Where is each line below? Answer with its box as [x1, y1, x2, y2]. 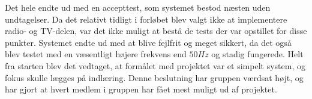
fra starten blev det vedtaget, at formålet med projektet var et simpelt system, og [5, 59, 305, 72]
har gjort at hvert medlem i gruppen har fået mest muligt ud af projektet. [5, 83, 277, 95]
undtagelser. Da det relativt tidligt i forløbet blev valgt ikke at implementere [5, 13, 287, 25]
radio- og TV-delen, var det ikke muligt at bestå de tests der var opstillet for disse [5, 24, 307, 37]
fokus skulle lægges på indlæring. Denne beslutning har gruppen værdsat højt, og [5, 71, 304, 83]
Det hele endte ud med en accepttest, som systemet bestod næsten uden [5, 1, 271, 13]
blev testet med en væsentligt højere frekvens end [5, 48, 187, 60]
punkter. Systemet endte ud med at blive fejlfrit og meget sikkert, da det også [5, 36, 292, 48]
